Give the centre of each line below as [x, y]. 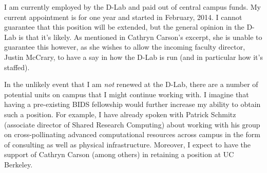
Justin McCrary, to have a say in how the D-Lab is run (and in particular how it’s [133, 57]
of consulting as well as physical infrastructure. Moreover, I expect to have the [128, 144]
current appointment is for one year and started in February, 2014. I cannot [123, 17]
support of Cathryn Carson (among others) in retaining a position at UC [119, 154]
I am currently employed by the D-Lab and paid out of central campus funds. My [133, 7]
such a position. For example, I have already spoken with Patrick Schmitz [120, 114]
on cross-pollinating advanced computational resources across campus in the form [132, 134]
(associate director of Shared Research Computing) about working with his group [132, 124]
